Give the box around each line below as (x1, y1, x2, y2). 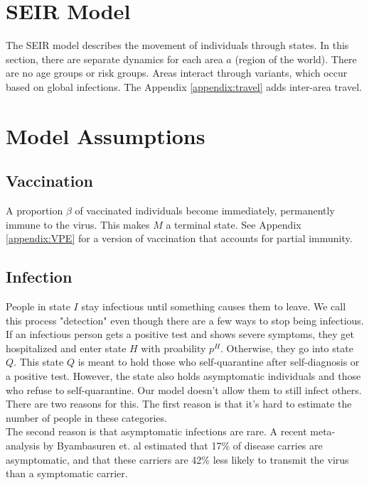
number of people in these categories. (6, 410, 167, 425)
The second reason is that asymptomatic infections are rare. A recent (6, 424, 307, 439)
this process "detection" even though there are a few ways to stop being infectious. (6, 312, 364, 327)
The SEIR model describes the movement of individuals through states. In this (6, 38, 349, 53)
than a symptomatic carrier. (6, 466, 128, 481)
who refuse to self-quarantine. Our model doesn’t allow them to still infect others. (6, 382, 362, 397)
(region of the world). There (235, 51, 357, 66)
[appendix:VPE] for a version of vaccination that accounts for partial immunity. (6, 231, 353, 246)
